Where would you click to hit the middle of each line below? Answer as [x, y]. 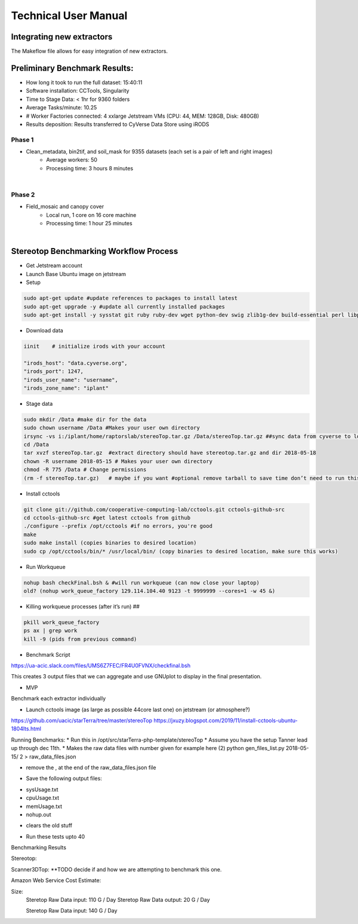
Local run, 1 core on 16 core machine [91, 215]
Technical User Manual [69, 16]
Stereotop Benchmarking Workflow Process [95, 251]
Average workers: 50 [72, 160]
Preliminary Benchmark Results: [72, 68]
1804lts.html [26, 729]
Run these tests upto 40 [55, 836]
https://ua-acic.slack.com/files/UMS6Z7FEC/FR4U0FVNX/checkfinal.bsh [101, 666]
